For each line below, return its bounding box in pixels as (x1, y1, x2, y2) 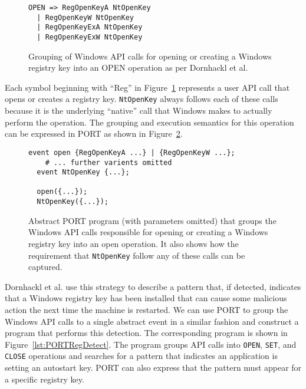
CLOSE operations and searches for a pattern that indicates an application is (5, 350, 278, 362)
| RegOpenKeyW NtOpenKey (37, 13, 134, 22)
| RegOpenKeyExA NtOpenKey (37, 23, 143, 32)
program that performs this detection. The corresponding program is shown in (5, 327, 288, 339)
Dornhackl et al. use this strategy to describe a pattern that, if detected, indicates (5, 280, 301, 292)
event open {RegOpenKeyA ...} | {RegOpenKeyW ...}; (28, 148, 235, 157)
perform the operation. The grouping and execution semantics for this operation (5, 116, 294, 128)
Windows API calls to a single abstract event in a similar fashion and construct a (5, 315, 299, 327)
